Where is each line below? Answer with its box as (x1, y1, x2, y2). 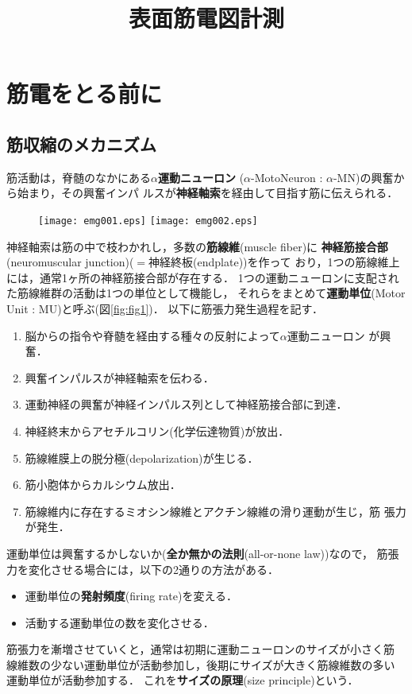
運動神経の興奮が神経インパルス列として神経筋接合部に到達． (25, 396, 348, 413)
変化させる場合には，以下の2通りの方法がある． (28, 560, 279, 577)
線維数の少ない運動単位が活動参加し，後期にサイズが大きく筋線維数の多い (6, 656, 395, 673)
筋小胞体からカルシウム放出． (25, 476, 181, 493)
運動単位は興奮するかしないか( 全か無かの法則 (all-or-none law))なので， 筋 (6, 545, 388, 561)
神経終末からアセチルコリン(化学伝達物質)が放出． (25, 422, 290, 439)
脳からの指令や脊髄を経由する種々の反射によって (25, 327, 280, 343)
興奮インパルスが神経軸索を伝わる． (25, 369, 214, 386)
